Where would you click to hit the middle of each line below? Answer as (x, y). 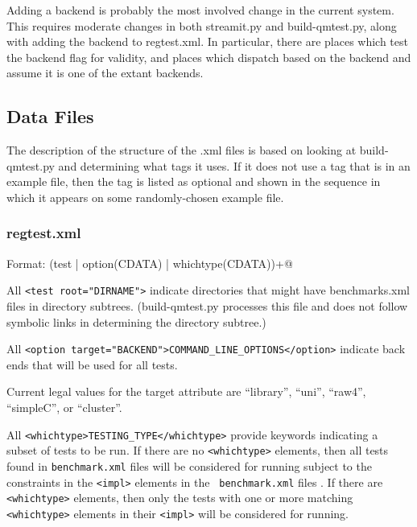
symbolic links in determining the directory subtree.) (136, 321)
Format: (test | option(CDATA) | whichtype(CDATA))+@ (150, 263)
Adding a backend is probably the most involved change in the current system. (200, 10)
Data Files (50, 116)
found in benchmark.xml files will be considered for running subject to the (189, 465)
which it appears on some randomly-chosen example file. (145, 197)
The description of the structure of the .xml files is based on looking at (182, 150)
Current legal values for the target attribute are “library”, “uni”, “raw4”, (186, 391)
